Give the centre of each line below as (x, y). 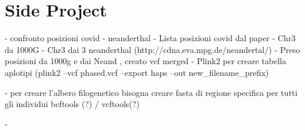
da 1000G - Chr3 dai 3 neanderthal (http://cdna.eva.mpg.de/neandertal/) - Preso (152, 49)
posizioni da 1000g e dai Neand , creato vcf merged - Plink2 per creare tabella (146, 61)
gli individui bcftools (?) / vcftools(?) (72, 104)
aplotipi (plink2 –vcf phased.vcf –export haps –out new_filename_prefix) (137, 72)
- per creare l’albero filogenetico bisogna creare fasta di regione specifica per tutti (151, 92)
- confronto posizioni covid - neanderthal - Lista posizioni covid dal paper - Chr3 (150, 38)
